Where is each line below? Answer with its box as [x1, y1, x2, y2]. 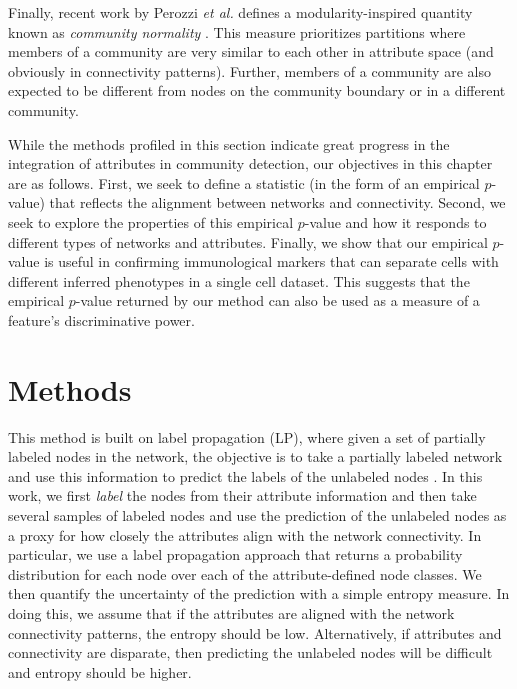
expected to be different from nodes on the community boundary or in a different [8, 80, 506, 101]
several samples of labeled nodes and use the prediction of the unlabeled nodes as [8, 505, 507, 525]
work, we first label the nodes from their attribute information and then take [8, 485, 477, 506]
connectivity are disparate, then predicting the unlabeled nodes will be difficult [8, 642, 493, 663]
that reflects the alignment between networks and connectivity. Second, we [49, 192, 506, 213]
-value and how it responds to [304, 211, 487, 232]
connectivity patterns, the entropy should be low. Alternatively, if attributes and [8, 622, 502, 643]
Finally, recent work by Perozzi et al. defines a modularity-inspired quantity [8, 2, 473, 22]
